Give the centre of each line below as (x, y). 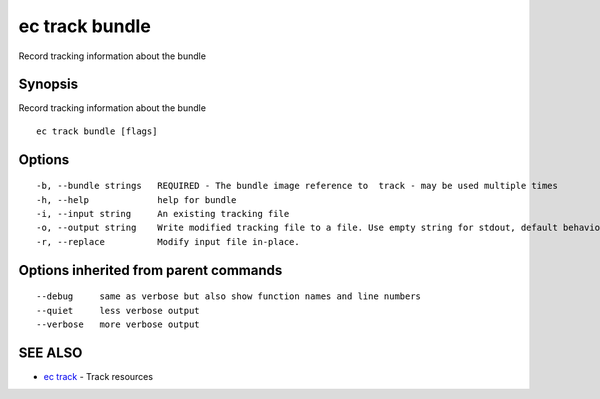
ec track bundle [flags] (97, 131)
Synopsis (48, 84)
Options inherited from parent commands (150, 270)
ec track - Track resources (98, 376)
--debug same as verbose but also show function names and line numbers (229, 296)
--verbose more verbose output (118, 324)
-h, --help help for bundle (136, 199)
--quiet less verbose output (118, 310)
